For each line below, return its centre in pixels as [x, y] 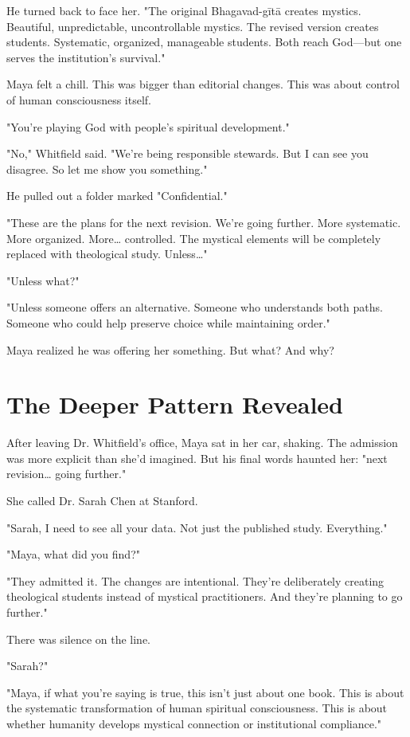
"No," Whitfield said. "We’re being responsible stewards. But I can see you [187, 153]
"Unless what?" [43, 280]
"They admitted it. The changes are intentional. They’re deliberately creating [195, 580]
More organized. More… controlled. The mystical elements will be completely [194, 238]
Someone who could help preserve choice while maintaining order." [168, 322]
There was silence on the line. [78, 639]
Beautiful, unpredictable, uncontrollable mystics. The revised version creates [193, 26]
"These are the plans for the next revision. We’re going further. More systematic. [204, 222]
